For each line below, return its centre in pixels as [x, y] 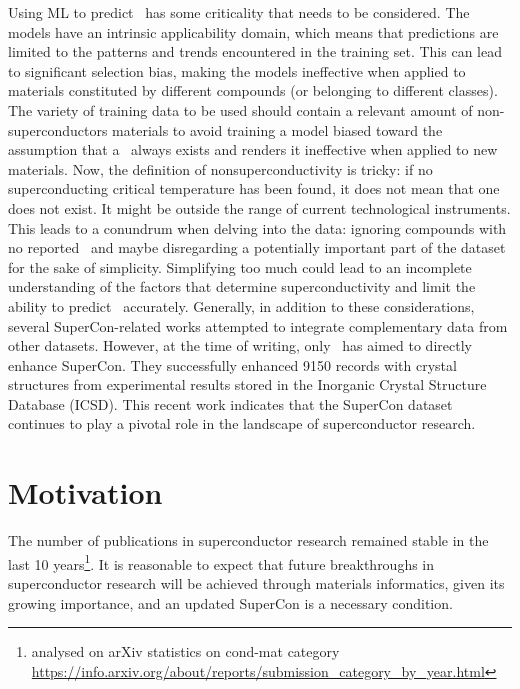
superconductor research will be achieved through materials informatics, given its [256, 583]
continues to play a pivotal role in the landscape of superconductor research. [242, 423]
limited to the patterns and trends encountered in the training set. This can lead [255, 51]
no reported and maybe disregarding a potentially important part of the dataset [257, 247]
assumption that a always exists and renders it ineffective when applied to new [253, 149]
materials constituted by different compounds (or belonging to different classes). [253, 90]
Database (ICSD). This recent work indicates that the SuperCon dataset [230, 403]
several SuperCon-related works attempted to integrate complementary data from [258, 325]
